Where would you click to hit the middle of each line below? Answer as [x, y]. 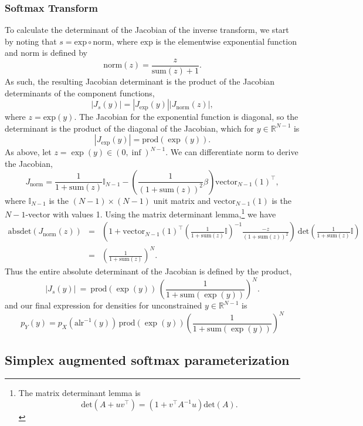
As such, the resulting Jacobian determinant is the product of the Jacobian [140, 81]
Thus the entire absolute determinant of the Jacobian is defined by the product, [148, 271]
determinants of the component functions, [80, 93]
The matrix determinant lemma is [79, 393]
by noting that [31, 41]
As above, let [28, 152]
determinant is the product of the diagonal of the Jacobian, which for [130, 128]
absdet [20, 232]
